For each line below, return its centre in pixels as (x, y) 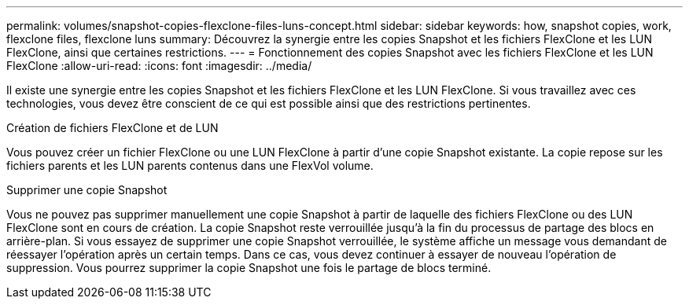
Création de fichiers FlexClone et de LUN (112, 128)
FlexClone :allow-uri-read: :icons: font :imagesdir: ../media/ (159, 66)
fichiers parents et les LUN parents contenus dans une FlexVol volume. (190, 165)
